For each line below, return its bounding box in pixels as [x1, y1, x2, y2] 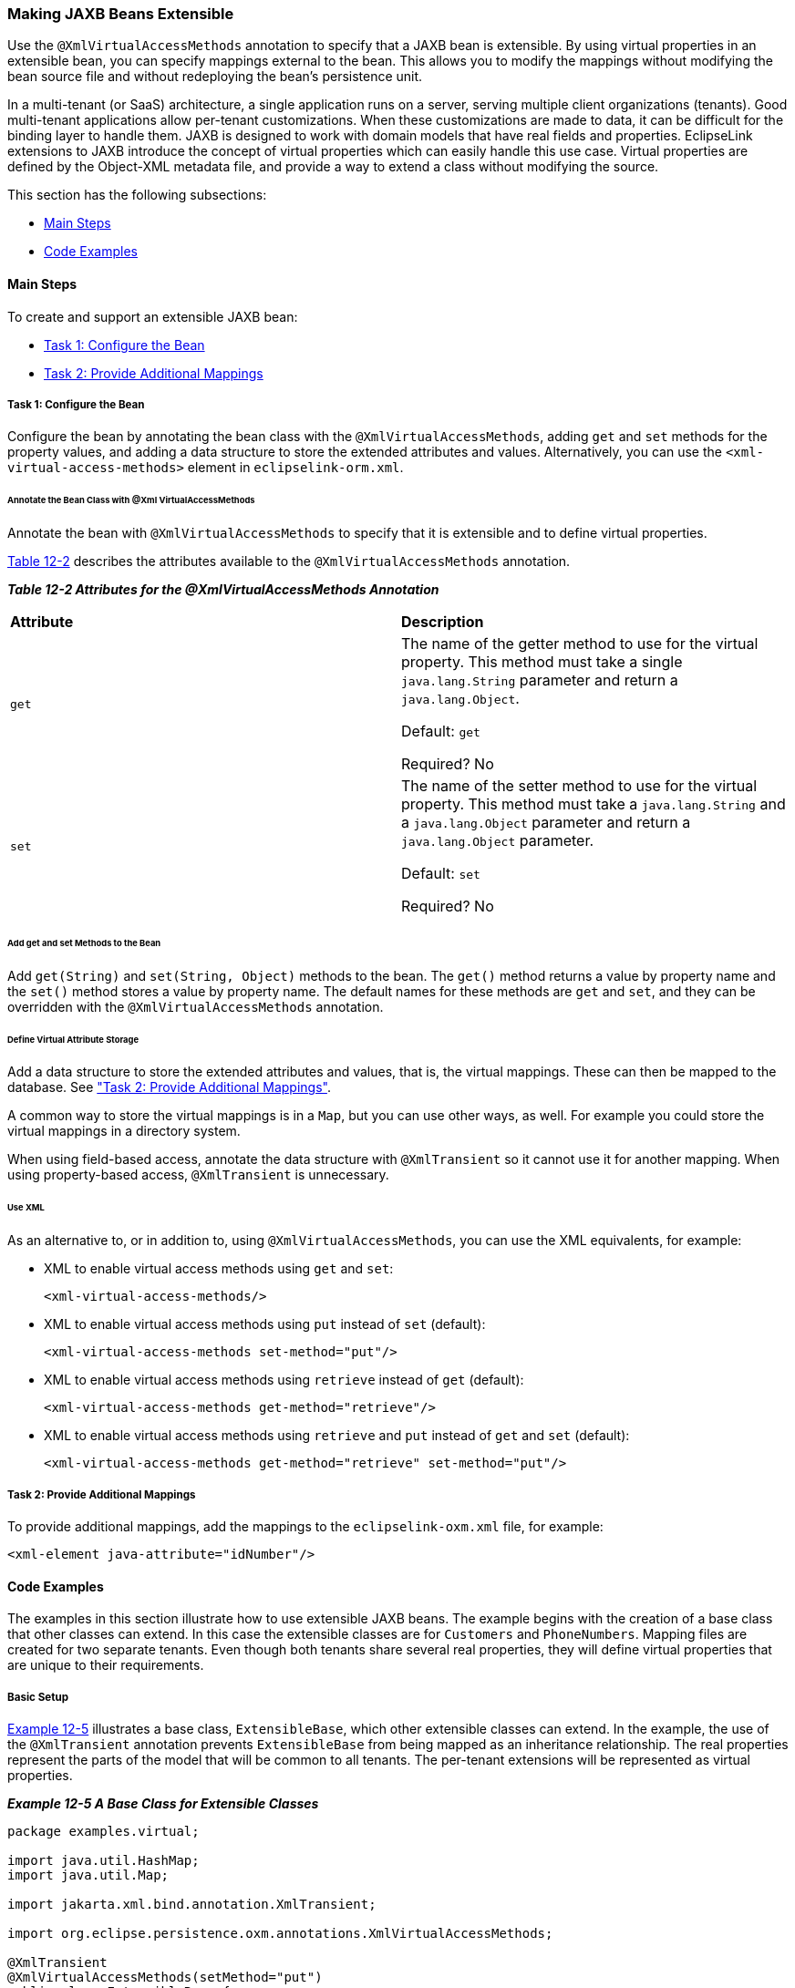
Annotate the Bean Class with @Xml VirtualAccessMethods [7, 495, 255, 506]
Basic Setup [7, 1690, 68, 1704]
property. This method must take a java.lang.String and [401, 795, 786, 814]
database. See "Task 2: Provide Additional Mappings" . [7, 1079, 331, 1096]
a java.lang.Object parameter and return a [401, 813, 691, 832]
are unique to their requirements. [7, 1657, 204, 1674]
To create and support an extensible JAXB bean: [7, 308, 298, 324]
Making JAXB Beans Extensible [7, 5, 234, 23]
